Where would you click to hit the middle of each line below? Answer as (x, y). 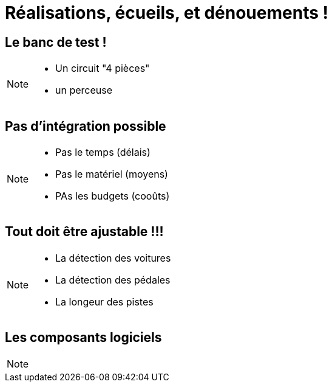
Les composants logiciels (83, 338)
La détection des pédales (113, 280)
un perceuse (84, 90)
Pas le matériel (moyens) (112, 174)
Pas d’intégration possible (86, 126)
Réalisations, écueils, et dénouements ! (167, 13)
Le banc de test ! (56, 42)
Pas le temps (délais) (103, 152)
